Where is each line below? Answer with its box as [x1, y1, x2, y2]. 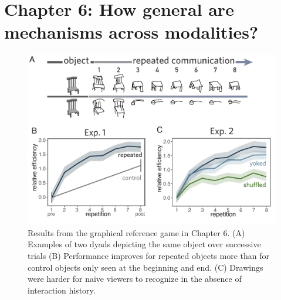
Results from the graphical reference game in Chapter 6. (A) [28, 226, 245, 238]
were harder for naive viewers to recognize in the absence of [28, 272, 242, 285]
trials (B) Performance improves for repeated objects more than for [28, 250, 269, 262]
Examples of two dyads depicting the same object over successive [28, 238, 261, 250]
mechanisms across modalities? [4, 20, 259, 44]
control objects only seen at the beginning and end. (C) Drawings [28, 261, 263, 273]
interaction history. [28, 284, 96, 296]
